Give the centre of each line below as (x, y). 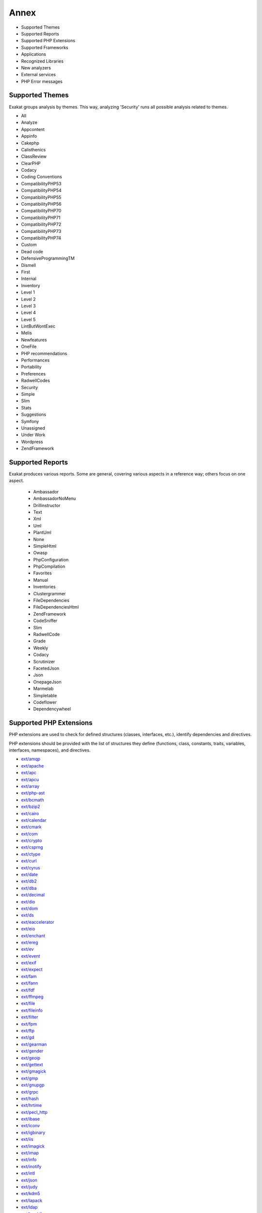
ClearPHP (31, 163)
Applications (33, 54)
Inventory (31, 285)
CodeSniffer (45, 621)
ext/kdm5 (31, 1194)
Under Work (33, 435)
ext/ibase (30, 1119)
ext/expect (32, 969)
